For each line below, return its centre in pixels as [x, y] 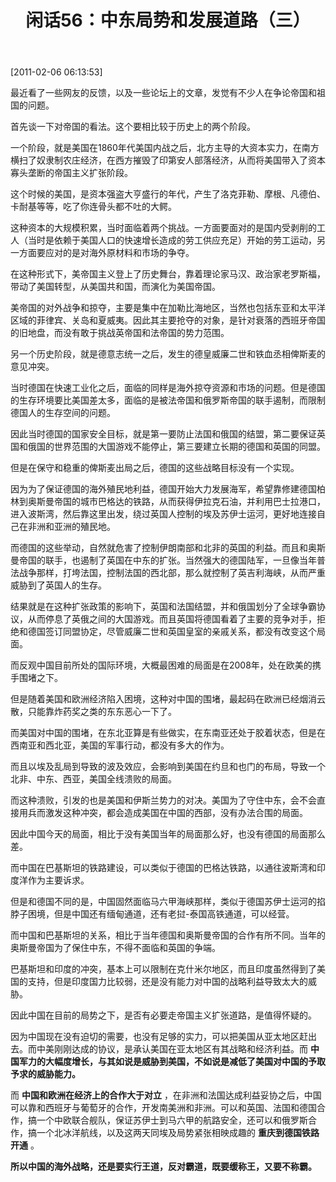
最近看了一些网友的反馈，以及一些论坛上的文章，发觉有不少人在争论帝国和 [163, 93]
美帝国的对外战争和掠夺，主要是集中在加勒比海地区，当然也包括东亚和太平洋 [168, 308]
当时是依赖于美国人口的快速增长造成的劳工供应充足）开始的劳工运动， [172, 240]
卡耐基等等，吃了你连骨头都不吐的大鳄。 [93, 207]
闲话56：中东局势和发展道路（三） [168, 20]
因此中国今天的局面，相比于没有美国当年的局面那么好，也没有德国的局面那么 [168, 834]
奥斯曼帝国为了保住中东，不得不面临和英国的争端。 [115, 948]
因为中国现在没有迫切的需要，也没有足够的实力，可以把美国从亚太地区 [155, 1037]
